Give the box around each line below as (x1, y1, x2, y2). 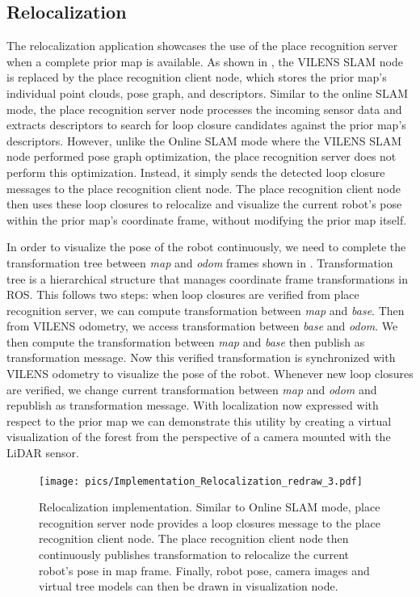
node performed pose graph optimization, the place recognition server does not (6, 148, 397, 165)
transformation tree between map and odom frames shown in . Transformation (6, 254, 393, 271)
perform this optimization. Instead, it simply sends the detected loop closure (6, 163, 385, 180)
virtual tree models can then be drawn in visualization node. (39, 578, 338, 595)
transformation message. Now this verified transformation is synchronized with (6, 349, 396, 366)
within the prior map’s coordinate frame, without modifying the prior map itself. (6, 211, 407, 228)
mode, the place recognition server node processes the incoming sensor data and (6, 100, 402, 117)
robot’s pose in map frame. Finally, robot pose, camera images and (39, 561, 370, 578)
